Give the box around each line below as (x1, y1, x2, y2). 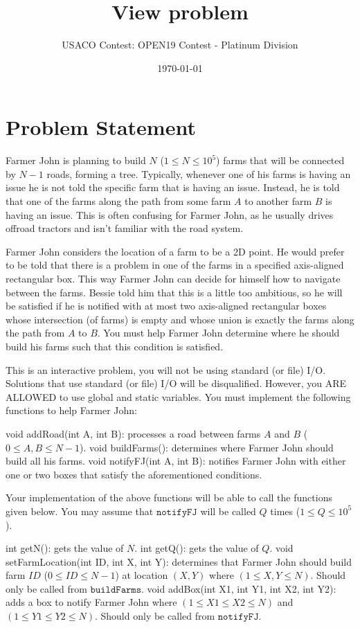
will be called (200, 503, 256, 518)
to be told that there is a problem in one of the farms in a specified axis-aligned (6, 258, 344, 272)
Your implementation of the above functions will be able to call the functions (6, 490, 332, 505)
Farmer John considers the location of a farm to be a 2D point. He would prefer (6, 244, 345, 258)
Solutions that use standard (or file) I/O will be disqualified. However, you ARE (6, 376, 347, 391)
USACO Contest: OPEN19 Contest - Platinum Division (62, 37, 298, 52)
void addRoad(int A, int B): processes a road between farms (6, 426, 261, 440)
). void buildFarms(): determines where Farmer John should (80, 440, 334, 454)
